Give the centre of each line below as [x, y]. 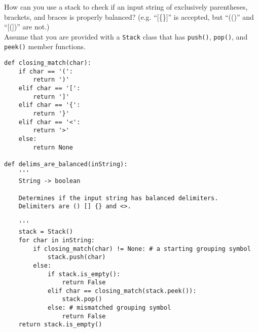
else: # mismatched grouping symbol [109, 308]
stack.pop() [82, 299]
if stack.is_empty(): [84, 274]
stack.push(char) [77, 257]
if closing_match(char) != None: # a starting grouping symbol [142, 249]
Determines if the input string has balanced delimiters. [118, 198]
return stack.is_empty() [60, 325]
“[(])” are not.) [27, 27]
